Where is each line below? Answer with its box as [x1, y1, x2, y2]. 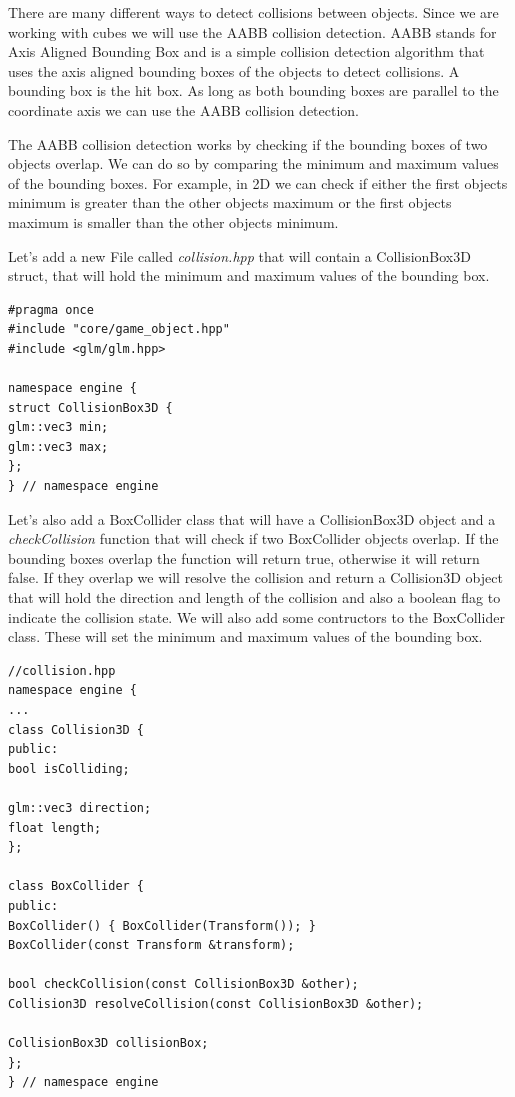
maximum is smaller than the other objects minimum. [8, 211, 339, 232]
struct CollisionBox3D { [8, 400, 173, 415]
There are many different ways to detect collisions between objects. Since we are [8, 2, 499, 22]
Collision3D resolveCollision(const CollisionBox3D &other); [8, 996, 424, 1011]
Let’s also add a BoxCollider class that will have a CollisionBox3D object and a [8, 508, 496, 529]
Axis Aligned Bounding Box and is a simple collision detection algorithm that [8, 41, 485, 62]
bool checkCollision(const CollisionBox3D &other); [8, 977, 359, 992]
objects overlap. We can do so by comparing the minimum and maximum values [8, 153, 499, 174]
